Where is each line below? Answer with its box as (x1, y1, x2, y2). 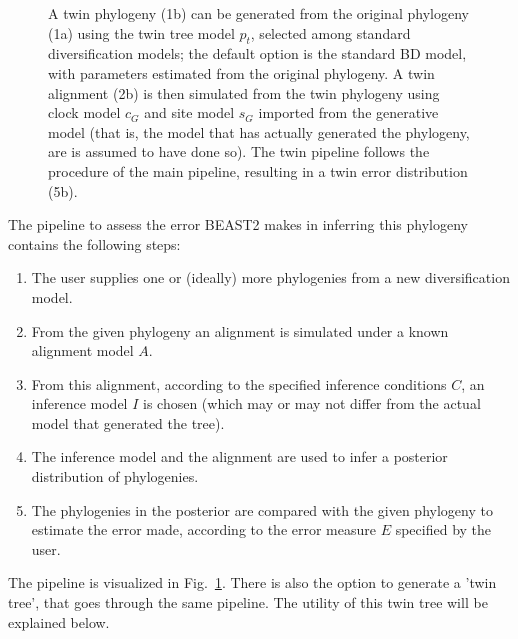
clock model (48, 102, 121, 123)
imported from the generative (258, 102, 439, 123)
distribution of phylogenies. (31, 466, 199, 487)
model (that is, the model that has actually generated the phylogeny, (48, 121, 470, 142)
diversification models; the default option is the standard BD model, (48, 43, 467, 64)
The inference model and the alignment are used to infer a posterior (31, 446, 448, 467)
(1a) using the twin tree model (48, 22, 235, 43)
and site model (144, 102, 235, 123)
